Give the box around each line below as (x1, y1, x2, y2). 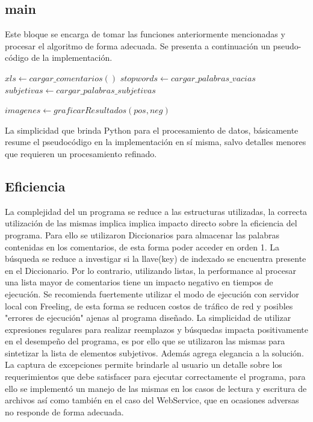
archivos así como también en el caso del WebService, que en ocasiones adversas (5, 394, 299, 406)
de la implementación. (31, 51, 113, 64)
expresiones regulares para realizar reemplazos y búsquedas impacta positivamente (5, 323, 308, 335)
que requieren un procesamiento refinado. (5, 147, 157, 160)
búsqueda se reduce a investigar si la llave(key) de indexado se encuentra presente (5, 252, 306, 265)
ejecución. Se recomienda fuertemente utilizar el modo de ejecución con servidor (5, 287, 299, 300)
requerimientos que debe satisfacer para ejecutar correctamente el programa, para (5, 370, 306, 383)
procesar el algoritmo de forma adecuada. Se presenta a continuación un (5, 39, 270, 52)
